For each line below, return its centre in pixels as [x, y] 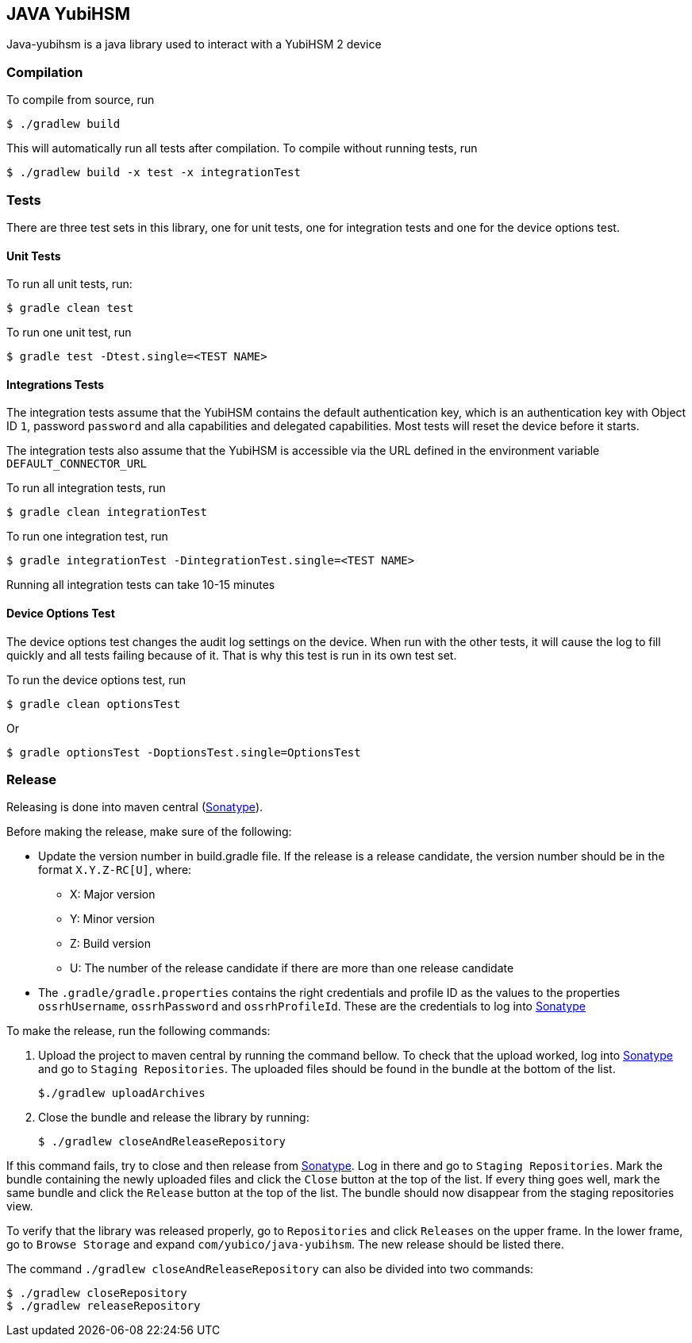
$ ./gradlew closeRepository [97, 1293]
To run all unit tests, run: [69, 284]
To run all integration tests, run [86, 488]
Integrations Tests [56, 384]
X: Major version [113, 895]
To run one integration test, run [87, 537]
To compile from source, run [81, 100]
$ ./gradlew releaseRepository [104, 1306]
